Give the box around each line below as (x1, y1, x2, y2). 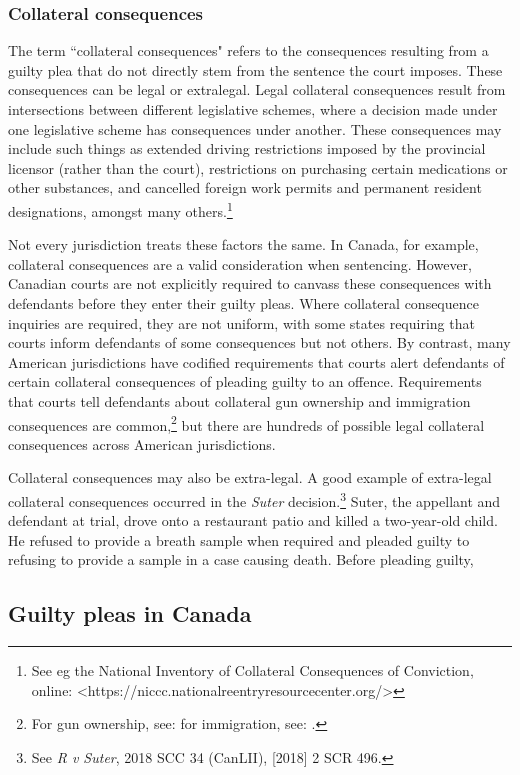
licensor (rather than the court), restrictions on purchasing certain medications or (8, 157, 508, 178)
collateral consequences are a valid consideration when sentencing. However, (8, 253, 472, 274)
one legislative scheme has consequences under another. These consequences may (8, 118, 502, 139)
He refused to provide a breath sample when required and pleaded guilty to (8, 529, 470, 550)
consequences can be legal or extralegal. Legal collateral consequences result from (8, 79, 506, 100)
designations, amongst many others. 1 (8, 197, 233, 221)
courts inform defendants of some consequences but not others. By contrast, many (8, 332, 511, 353)
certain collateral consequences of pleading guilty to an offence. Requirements (8, 371, 482, 392)
